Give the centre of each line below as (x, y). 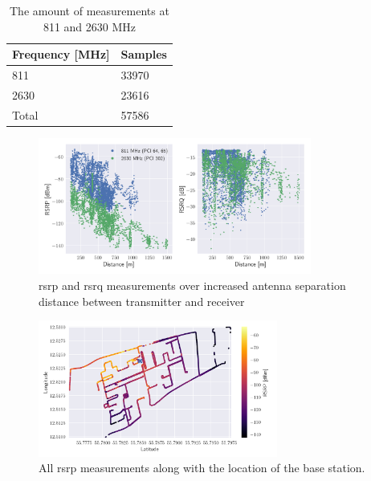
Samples (144, 54)
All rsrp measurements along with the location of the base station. (202, 468)
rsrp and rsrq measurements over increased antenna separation (192, 285)
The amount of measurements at (90, 10)
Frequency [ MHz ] (61, 54)
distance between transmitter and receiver (142, 301)
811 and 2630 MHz (90, 26)
